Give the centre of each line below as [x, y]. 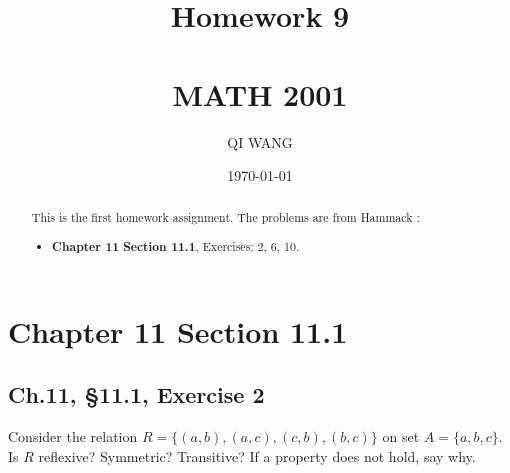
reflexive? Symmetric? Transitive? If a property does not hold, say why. [257, 455]
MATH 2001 [260, 93]
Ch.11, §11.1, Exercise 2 [136, 394]
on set [401, 436]
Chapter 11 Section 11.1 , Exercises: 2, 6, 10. [176, 247]
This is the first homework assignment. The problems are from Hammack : [225, 217]
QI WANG [260, 141]
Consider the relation [73, 436]
